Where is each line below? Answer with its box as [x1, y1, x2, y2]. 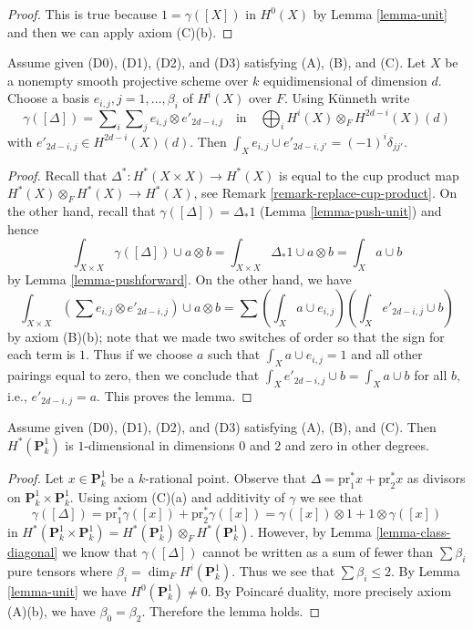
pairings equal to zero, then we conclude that [7, 366, 260, 385]
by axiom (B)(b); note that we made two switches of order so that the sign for [7, 326, 445, 345]
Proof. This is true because [7, 5, 158, 23]
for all [414, 366, 447, 385]
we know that [61, 542, 138, 562]
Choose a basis [7, 88, 90, 108]
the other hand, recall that [7, 201, 156, 221]
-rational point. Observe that [145, 468, 307, 487]
